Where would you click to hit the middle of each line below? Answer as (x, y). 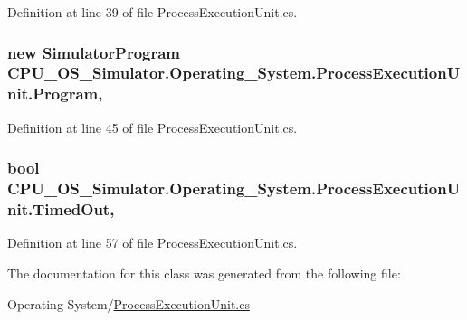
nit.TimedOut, (61, 209)
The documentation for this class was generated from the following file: (204, 273)
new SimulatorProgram (94, 52)
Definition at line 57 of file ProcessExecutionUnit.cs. (152, 243)
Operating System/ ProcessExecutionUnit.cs (129, 303)
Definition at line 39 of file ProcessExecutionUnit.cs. (152, 12)
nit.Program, (55, 94)
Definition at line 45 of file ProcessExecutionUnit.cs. (152, 127)
